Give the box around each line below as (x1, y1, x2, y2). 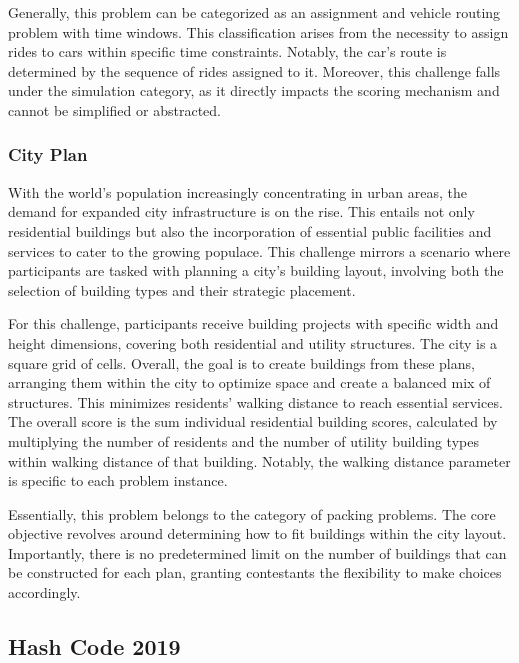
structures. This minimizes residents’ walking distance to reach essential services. (8, 391, 503, 412)
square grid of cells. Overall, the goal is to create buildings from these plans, (8, 352, 475, 373)
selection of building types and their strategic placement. (8, 279, 356, 300)
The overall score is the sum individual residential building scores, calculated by (8, 411, 498, 432)
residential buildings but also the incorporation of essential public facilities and (8, 220, 492, 241)
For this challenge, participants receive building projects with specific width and (8, 313, 499, 334)
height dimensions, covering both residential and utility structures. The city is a (8, 332, 498, 353)
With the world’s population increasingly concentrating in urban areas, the (8, 181, 467, 202)
